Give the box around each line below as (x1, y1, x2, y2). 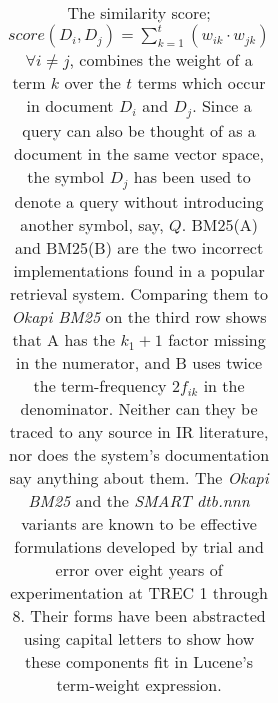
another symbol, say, (20, 212, 164, 236)
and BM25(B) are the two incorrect (15, 235, 264, 259)
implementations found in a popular (13, 258, 265, 282)
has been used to (133, 164, 251, 188)
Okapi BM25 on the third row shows (11, 304, 267, 328)
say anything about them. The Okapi (9, 465, 269, 489)
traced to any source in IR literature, (9, 419, 269, 443)
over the (64, 71, 121, 94)
